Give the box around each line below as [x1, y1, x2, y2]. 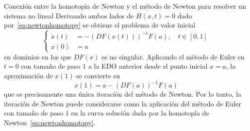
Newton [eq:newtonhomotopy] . [4, 117, 96, 127]
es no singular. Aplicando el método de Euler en [101, 51, 245, 61]
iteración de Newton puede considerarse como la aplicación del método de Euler [4, 98, 241, 108]
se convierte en [76, 71, 120, 81]
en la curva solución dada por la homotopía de [71, 108, 209, 118]
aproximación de [4, 71, 53, 81]
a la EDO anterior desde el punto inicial [88, 61, 208, 71]
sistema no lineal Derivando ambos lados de [4, 10, 134, 20]
